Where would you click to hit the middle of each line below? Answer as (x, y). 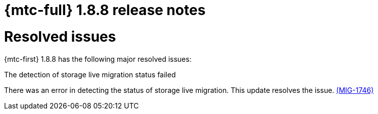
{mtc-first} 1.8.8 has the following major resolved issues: (98, 59)
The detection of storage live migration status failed (90, 74)
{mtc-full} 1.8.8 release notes (105, 10)
